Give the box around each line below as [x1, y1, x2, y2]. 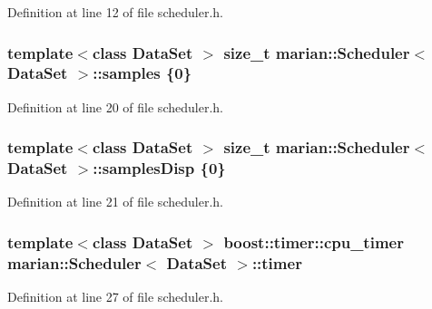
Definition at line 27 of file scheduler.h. [7, 287, 223, 306]
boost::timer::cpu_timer [223, 230, 404, 253]
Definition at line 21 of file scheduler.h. [7, 192, 223, 211]
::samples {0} [93, 62, 192, 84]
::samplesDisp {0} [93, 157, 226, 179]
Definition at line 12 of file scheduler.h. [7, 3, 223, 21]
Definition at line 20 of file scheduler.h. [7, 97, 223, 116]
